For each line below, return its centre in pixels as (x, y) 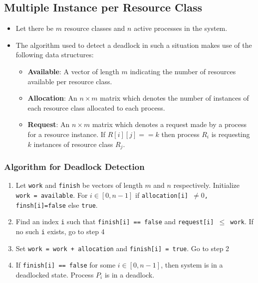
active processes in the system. (181, 28)
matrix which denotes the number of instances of (174, 98)
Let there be (35, 28)
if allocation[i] (162, 195)
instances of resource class (73, 144)
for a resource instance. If (67, 134)
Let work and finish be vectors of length (79, 185)
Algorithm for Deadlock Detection (74, 166)
